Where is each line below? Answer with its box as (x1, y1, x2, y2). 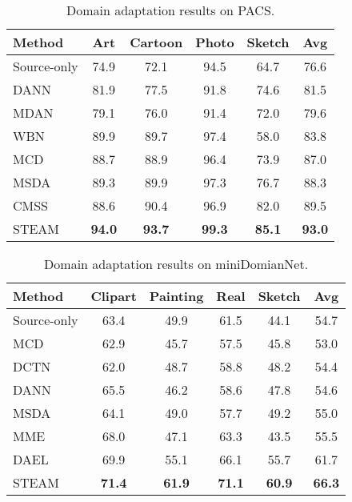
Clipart (90, 287, 137, 305)
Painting (149, 287, 204, 305)
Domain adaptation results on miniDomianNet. (44, 255, 309, 273)
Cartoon (130, 33, 183, 51)
